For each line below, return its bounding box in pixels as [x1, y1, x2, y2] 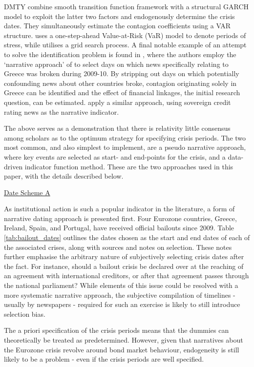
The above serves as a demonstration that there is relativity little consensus [4, 123, 231, 133]
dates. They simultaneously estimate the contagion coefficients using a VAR [4, 20, 231, 31]
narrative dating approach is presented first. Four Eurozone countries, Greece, [4, 213, 237, 223]
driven [4, 161, 23, 171]
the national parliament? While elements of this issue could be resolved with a [4, 280, 238, 290]
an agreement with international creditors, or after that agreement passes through [4, 270, 249, 281]
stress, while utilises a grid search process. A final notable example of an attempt [4, 40, 247, 50]
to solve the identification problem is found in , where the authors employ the [4, 49, 236, 59]
